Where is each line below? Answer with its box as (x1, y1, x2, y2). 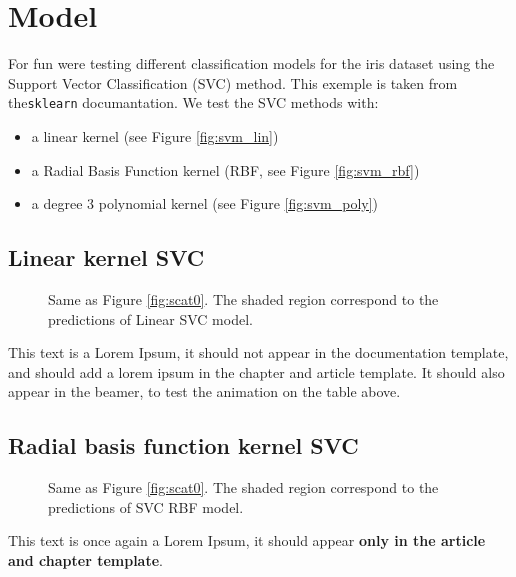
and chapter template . (8, 549, 163, 570)
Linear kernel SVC (8, 242, 205, 273)
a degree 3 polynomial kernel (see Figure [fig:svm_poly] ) (31, 193, 379, 214)
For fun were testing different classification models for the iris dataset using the (8, 53, 495, 74)
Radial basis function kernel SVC (8, 430, 359, 461)
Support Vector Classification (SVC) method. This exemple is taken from (8, 72, 458, 93)
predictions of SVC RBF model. (48, 496, 244, 517)
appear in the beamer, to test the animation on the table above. (8, 381, 401, 402)
